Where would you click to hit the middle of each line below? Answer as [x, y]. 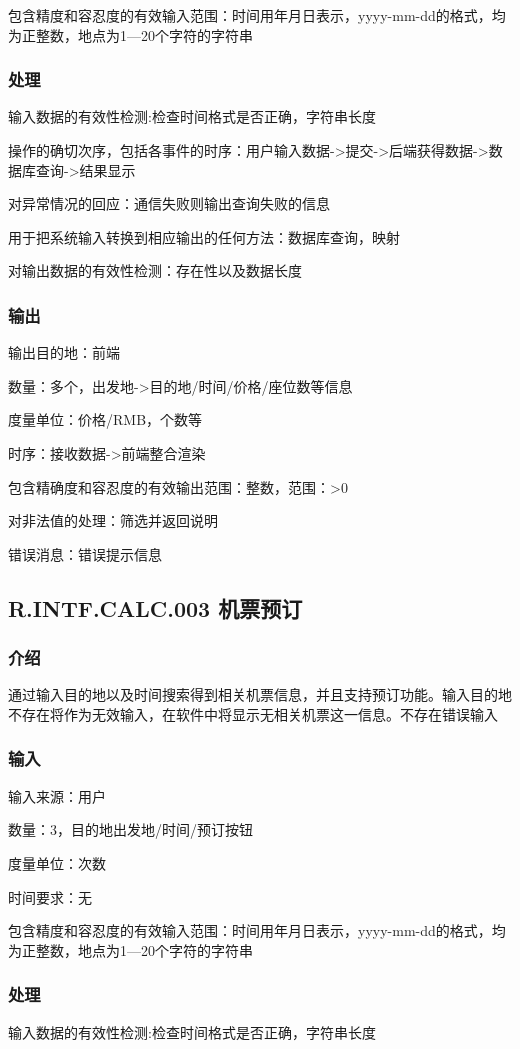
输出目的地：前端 [64, 352]
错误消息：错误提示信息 [85, 553]
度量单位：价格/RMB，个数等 [105, 419]
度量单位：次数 [57, 862]
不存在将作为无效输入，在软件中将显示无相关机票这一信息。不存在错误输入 [253, 713]
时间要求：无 [50, 896]
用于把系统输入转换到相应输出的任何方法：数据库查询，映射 [204, 236]
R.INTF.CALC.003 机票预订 [155, 607]
